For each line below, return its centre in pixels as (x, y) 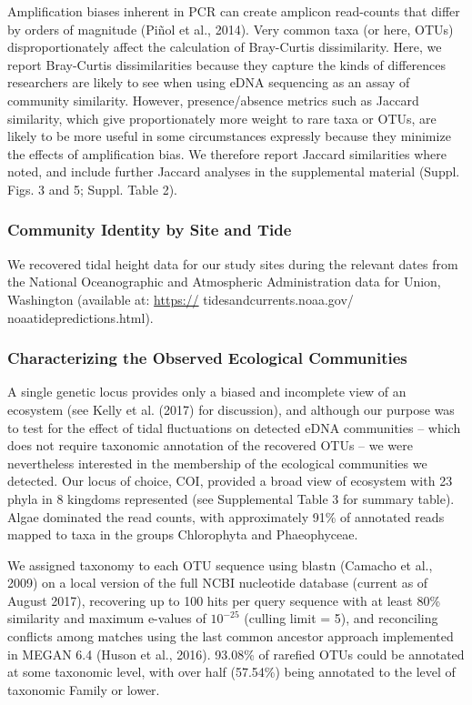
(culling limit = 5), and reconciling (341, 618)
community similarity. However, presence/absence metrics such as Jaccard (213, 100)
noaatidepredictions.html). (80, 317)
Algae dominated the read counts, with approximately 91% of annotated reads (226, 516)
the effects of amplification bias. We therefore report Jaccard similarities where (227, 153)
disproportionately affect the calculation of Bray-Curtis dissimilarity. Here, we (225, 47)
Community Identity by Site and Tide (150, 230)
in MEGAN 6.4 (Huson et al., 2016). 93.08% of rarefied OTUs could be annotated (236, 654)
